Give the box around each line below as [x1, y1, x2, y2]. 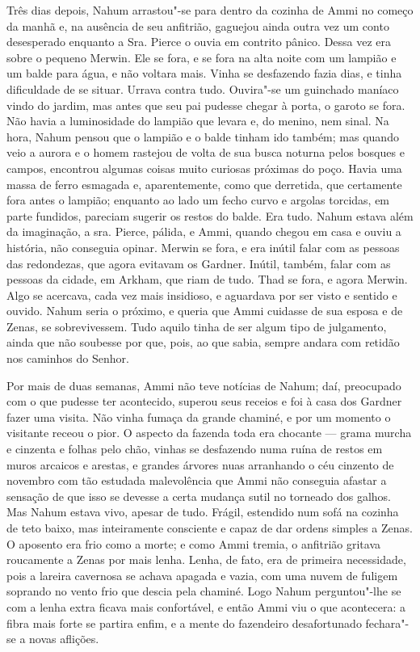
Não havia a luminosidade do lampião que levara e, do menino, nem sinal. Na [6, 112, 389, 129]
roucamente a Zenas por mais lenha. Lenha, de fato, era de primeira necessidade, [6, 551, 406, 568]
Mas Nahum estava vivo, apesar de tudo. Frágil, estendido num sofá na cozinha [6, 503, 399, 520]
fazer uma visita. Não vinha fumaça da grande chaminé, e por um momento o [6, 408, 391, 425]
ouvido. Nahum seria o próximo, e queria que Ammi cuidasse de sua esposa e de [6, 302, 403, 319]
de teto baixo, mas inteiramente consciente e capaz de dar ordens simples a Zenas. [6, 519, 413, 536]
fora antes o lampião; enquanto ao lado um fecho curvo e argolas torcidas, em [6, 191, 390, 208]
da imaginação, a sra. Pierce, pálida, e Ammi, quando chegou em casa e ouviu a [6, 223, 401, 240]
